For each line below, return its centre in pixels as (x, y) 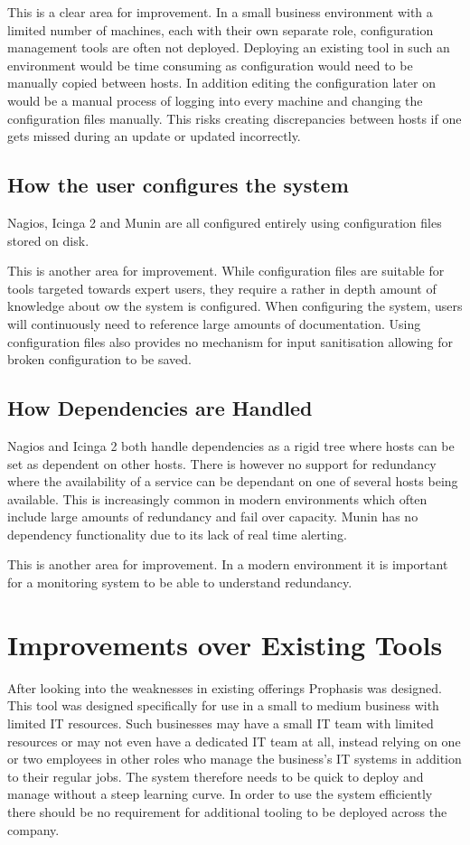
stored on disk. (48, 240)
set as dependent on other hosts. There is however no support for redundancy (222, 463)
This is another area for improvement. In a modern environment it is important (228, 564)
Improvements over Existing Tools (225, 644)
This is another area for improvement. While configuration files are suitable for (226, 271)
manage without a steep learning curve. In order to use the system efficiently (220, 794)
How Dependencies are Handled (160, 408)
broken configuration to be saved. (99, 359)
